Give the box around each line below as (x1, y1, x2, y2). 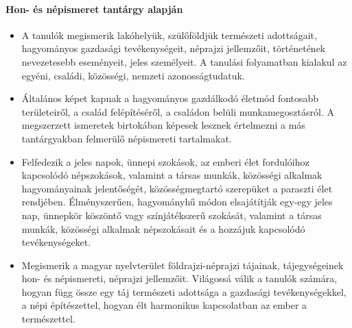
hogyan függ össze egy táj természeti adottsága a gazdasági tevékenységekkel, (21, 284, 347, 299)
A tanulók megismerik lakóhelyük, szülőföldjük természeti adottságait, (21, 27, 317, 42)
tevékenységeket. (21, 235, 91, 249)
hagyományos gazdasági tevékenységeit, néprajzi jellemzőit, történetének (21, 41, 326, 55)
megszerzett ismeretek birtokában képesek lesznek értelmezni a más (21, 118, 305, 132)
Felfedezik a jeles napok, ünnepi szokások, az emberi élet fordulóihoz (21, 154, 309, 168)
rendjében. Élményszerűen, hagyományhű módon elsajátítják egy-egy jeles (21, 194, 333, 209)
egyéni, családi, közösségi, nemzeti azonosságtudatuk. (21, 68, 245, 82)
